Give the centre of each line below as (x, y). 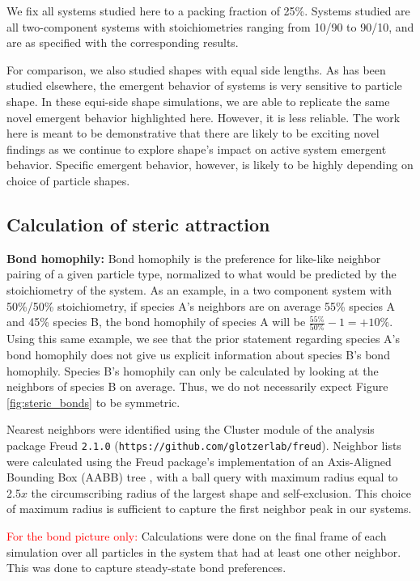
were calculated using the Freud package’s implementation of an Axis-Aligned (199, 461)
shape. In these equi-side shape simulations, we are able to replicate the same (198, 101)
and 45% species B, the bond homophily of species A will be (156, 322)
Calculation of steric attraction (138, 224)
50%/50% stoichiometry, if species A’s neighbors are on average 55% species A (201, 305)
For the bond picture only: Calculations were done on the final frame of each (197, 536)
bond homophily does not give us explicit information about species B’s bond (198, 355)
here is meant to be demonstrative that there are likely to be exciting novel (193, 133)
